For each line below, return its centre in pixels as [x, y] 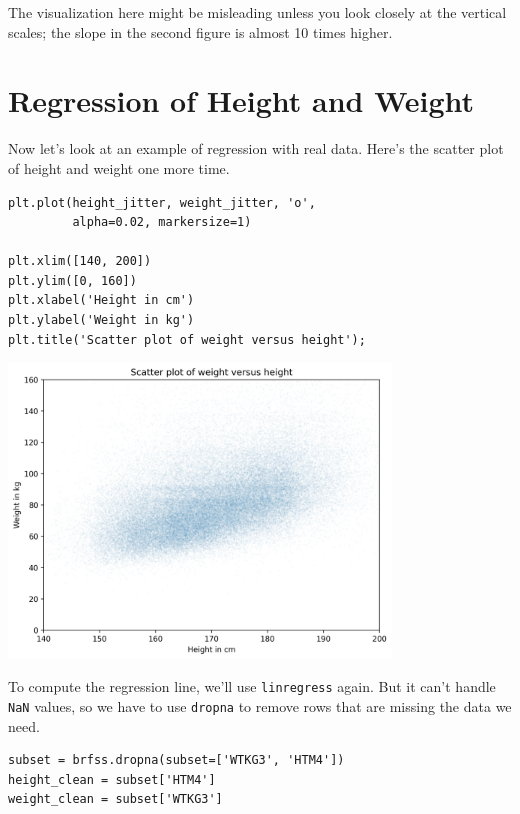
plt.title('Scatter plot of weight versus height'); [187, 339]
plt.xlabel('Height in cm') [101, 300]
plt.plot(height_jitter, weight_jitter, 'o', [162, 202]
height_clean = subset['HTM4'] [112, 779]
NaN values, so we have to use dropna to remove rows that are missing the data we [260, 706]
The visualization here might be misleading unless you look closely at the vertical [257, 12]
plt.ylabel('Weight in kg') [101, 320]
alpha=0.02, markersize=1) [162, 222]
